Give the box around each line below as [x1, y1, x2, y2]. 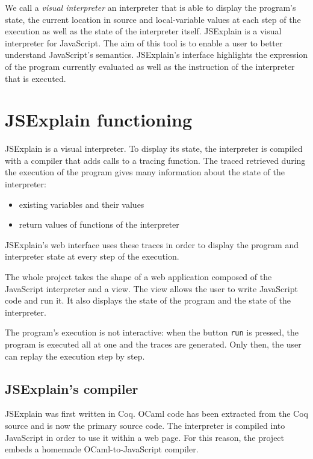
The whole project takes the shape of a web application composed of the [5, 270, 272, 283]
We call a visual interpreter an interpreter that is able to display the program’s [5, 1, 296, 13]
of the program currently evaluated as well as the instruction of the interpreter [5, 60, 295, 72]
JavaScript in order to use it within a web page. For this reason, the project [5, 431, 285, 443]
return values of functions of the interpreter [19, 218, 179, 231]
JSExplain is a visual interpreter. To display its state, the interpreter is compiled [5, 142, 303, 155]
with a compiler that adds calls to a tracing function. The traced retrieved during [5, 154, 306, 166]
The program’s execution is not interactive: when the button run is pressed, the [5, 326, 299, 339]
